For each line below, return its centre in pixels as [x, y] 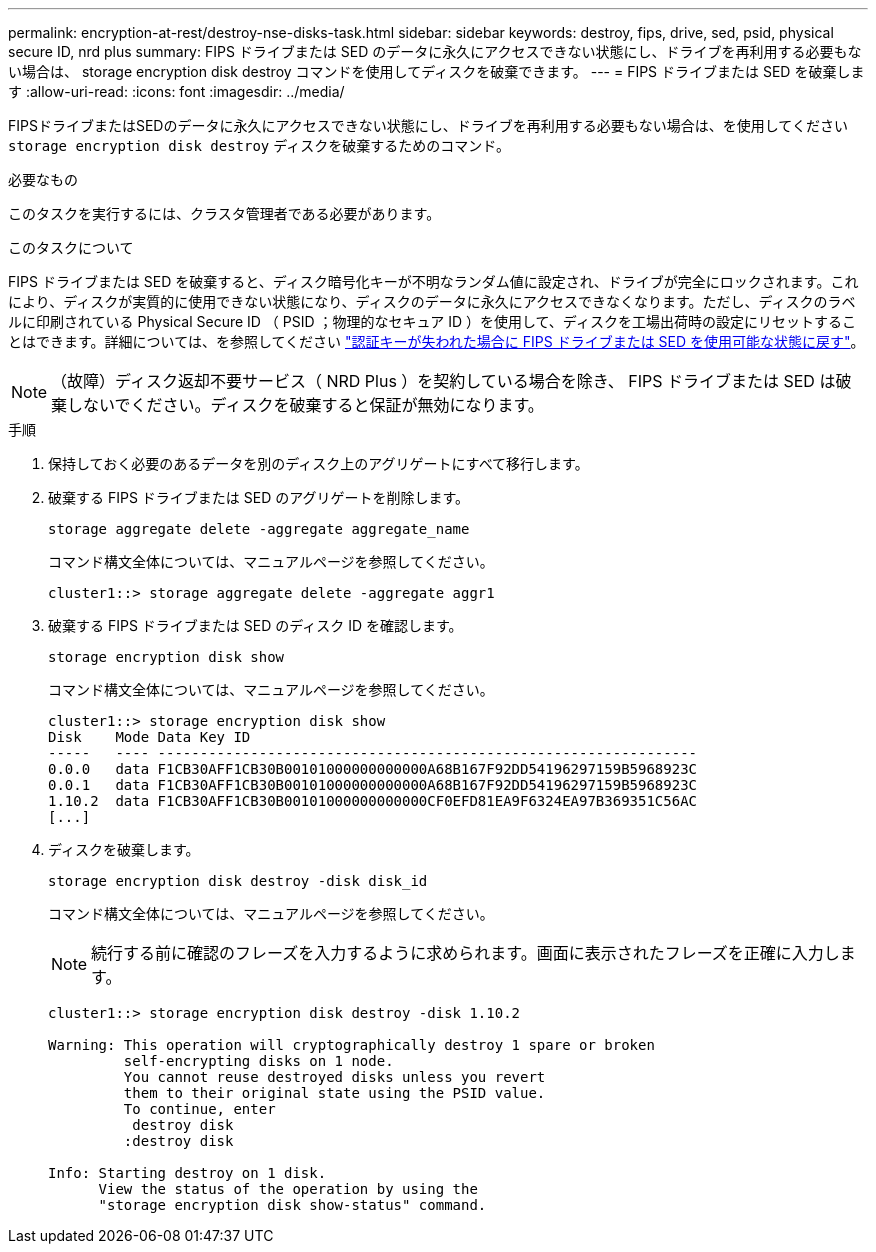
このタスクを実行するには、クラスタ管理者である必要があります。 [224, 213]
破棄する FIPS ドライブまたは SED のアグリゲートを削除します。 [259, 497]
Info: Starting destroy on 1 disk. [187, 1173]
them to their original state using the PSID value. [334, 1093]
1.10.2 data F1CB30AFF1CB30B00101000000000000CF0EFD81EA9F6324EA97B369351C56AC [373, 801]
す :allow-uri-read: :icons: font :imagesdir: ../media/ [176, 91]
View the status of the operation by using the [288, 1189]
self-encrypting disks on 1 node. [258, 1061]
